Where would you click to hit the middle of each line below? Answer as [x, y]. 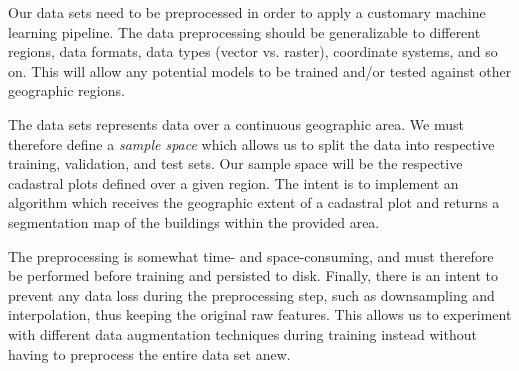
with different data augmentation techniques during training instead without [242, 333]
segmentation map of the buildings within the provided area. [194, 221]
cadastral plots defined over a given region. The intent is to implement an [233, 182]
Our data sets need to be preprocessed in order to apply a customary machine [247, 12]
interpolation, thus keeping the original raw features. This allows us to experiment [260, 314]
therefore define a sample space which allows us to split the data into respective [251, 143]
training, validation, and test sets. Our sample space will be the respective [235, 163]
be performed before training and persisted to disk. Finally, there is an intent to [253, 275]
